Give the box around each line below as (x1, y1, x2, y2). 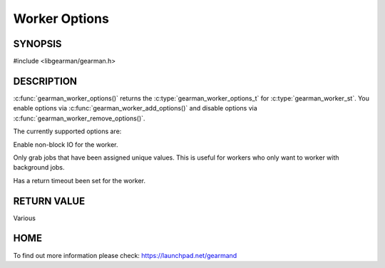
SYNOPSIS (13, 38, 62, 50)
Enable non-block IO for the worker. (13, 140, 118, 149)
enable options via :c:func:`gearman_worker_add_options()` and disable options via (13, 104, 258, 113)
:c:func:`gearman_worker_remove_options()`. (13, 114, 145, 123)
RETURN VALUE (13, 195, 86, 207)
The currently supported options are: (13, 127, 122, 135)
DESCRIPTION (13, 75, 78, 87)
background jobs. (13, 163, 65, 172)
